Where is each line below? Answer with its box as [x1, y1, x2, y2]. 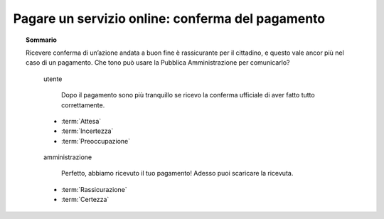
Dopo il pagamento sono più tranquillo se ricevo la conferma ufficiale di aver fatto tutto [61, 91, 316, 100]
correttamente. [61, 100, 105, 109]
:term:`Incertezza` [61, 127, 114, 135]
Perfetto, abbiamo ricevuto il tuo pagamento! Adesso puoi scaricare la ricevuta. [61, 169, 294, 178]
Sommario [26, 36, 57, 44]
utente [43, 75, 63, 83]
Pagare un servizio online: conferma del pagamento [13, 11, 326, 26]
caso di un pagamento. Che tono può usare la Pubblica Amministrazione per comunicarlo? [26, 58, 290, 67]
